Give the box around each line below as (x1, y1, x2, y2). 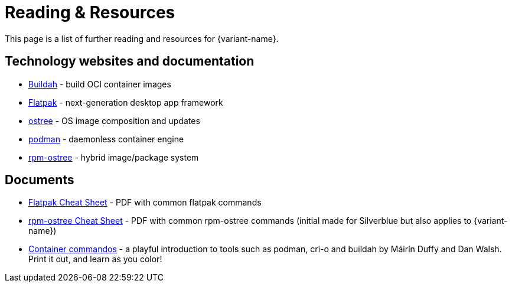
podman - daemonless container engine (28, 133, 184, 144)
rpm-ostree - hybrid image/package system (28, 152, 199, 162)
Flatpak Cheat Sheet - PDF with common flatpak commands (28, 197, 262, 208)
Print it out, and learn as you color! (28, 254, 162, 265)
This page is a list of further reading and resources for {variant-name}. (5, 33, 279, 44)
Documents (5, 172, 74, 188)
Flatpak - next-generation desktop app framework (28, 97, 223, 107)
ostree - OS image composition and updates (28, 115, 200, 126)
